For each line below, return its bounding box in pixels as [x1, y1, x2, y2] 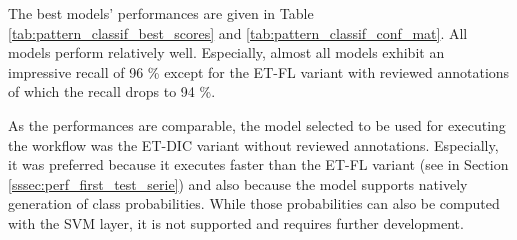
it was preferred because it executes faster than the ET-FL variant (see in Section [8, 154, 509, 175]
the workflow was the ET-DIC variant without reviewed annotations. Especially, [8, 134, 499, 155]
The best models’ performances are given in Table [8, 3, 314, 23]
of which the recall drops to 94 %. [8, 81, 216, 102]
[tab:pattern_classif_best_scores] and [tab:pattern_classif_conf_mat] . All [8, 22, 468, 43]
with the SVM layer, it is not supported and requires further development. [8, 212, 464, 233]
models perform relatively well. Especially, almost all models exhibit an [8, 42, 445, 63]
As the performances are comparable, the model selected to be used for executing [8, 114, 506, 135]
